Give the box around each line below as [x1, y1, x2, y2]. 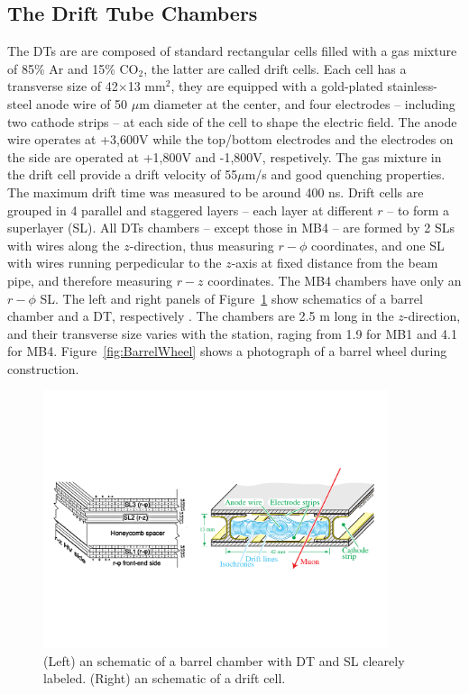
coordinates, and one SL [310, 235, 445, 254]
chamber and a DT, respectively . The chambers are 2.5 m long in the [7, 306, 394, 325]
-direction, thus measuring [129, 235, 274, 254]
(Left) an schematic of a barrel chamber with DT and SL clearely [43, 651, 405, 670]
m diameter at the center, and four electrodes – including [139, 94, 455, 113]
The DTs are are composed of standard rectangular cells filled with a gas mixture [7, 41, 457, 60]
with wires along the [7, 235, 120, 254]
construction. [7, 359, 79, 378]
